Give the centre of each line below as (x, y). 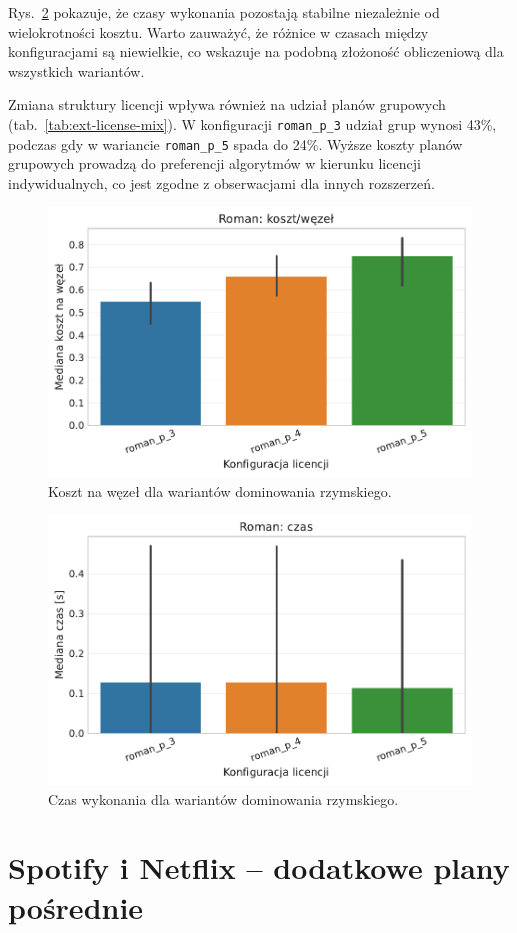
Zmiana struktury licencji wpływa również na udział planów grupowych (227, 104)
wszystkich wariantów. (76, 70)
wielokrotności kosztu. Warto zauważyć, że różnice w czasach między (218, 31)
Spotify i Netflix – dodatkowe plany (259, 867)
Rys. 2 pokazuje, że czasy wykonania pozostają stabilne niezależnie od (224, 12)
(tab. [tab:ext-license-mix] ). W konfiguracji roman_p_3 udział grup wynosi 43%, (252, 123)
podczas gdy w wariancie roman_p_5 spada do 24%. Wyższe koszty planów (235, 143)
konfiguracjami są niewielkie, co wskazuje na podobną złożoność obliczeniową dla (256, 51)
